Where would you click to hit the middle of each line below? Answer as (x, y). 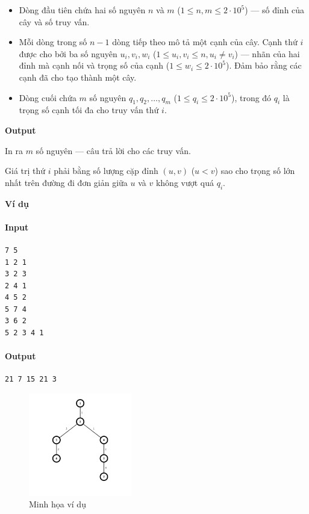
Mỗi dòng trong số (53, 42)
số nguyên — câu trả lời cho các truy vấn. (113, 150)
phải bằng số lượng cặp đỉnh (106, 171)
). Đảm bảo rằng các (264, 65)
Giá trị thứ (25, 171)
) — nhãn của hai (267, 53)
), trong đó (251, 97)
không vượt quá (185, 182)
